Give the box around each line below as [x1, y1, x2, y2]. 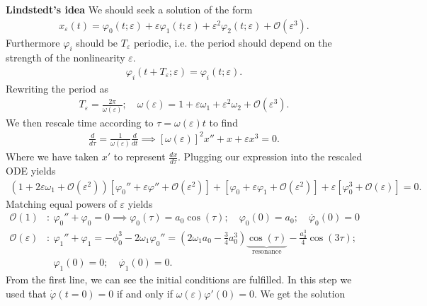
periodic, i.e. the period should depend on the [133, 35, 332, 49]
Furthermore [6, 35, 60, 49]
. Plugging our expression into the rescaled [178, 149, 363, 164]
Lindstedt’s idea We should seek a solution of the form [6, 2, 253, 16]
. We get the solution [254, 286, 346, 300]
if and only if [116, 286, 173, 300]
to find [209, 114, 238, 129]
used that [6, 286, 47, 300]
